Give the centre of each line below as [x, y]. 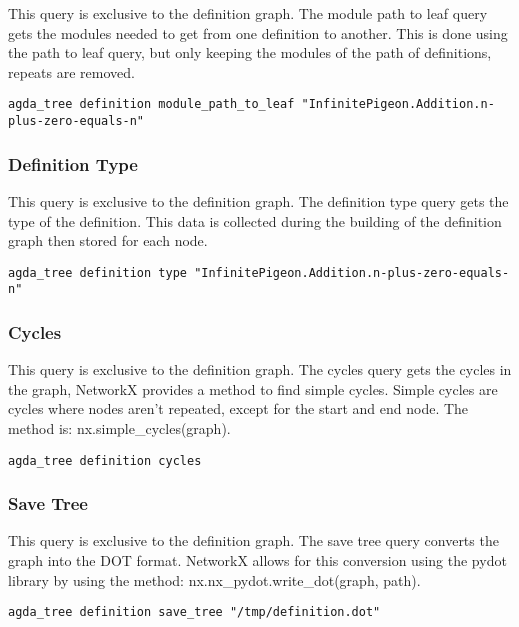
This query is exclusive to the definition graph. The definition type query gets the [258, 200]
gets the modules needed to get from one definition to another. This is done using [258, 32]
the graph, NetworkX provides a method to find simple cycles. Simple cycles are [253, 388]
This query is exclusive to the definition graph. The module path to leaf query [248, 13]
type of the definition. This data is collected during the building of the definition [255, 220]
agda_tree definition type [97, 272]
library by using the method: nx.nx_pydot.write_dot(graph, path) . [214, 579]
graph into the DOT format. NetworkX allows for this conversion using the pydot [257, 560]
